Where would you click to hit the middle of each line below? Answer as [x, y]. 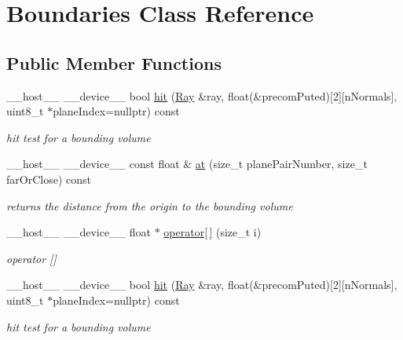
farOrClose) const [49, 179]
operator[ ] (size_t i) [212, 232]
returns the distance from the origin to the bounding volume [150, 205]
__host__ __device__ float [79, 232]
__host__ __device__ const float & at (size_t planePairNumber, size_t [187, 164]
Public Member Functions [114, 62]
